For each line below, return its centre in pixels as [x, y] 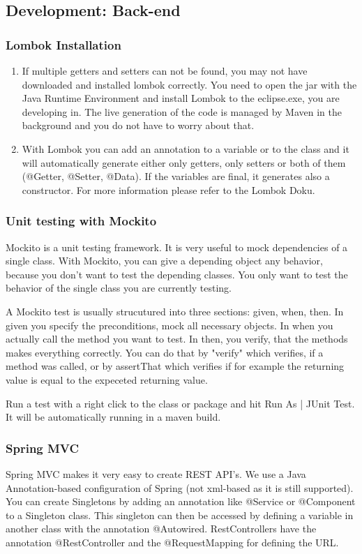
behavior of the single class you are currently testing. [119, 288]
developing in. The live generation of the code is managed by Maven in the [182, 111]
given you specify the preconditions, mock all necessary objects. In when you [169, 325]
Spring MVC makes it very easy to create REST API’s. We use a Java [156, 473]
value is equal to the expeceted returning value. [107, 379]
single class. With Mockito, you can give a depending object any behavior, [164, 261]
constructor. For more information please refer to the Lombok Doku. [168, 189]
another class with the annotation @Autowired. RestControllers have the [161, 529]
